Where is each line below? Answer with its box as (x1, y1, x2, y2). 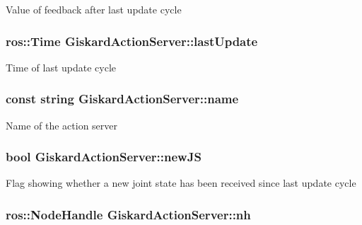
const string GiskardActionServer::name (6, 90, 239, 108)
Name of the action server (6, 117, 118, 132)
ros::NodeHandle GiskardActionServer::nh (6, 205, 251, 223)
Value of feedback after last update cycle (6, 2, 182, 16)
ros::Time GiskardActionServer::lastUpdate (6, 32, 258, 50)
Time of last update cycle (6, 59, 117, 74)
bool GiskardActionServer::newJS (6, 148, 202, 166)
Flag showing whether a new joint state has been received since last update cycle (6, 175, 356, 190)
